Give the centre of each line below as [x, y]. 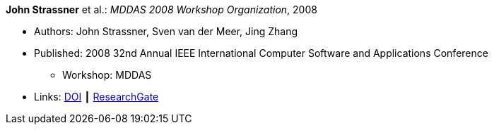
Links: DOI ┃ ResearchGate [96, 97]
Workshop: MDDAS [107, 75]
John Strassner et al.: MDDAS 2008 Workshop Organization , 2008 [161, 9]
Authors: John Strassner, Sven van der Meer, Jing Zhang [166, 31]
